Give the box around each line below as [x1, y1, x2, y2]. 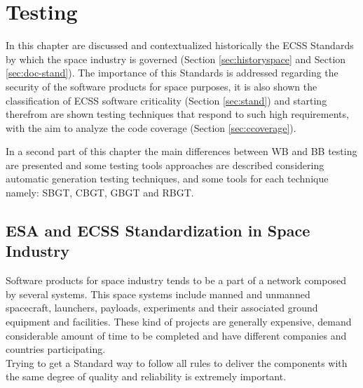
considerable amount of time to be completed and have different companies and [6, 328, 347, 342]
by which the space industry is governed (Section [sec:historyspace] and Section [6, 51, 346, 66]
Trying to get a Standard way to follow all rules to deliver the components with [6, 355, 348, 370]
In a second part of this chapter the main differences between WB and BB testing [6, 144, 357, 159]
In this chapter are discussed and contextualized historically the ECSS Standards [6, 38, 354, 53]
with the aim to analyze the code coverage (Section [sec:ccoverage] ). [6, 120, 296, 135]
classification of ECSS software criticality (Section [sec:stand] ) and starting [6, 93, 327, 107]
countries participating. [6, 342, 106, 356]
